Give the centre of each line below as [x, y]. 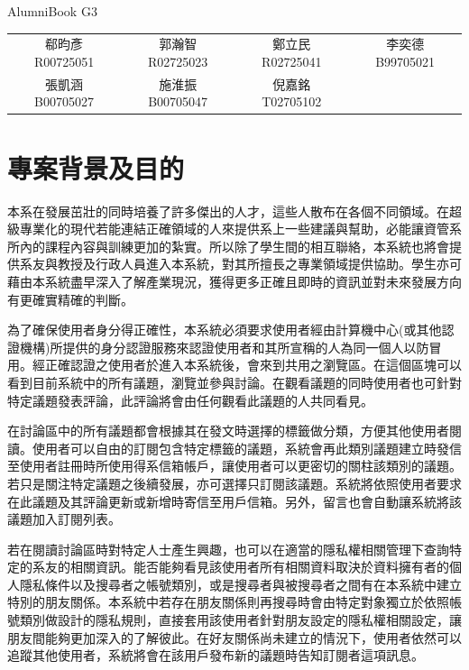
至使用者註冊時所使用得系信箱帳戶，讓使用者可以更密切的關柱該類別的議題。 [234, 466]
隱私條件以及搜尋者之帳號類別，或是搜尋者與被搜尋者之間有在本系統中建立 [240, 584]
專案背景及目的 [96, 167]
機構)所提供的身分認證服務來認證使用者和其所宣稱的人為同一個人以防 [224, 347]
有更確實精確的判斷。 [70, 299]
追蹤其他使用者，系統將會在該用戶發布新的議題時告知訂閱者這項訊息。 [216, 655]
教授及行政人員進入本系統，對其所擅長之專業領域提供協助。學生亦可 [259, 264]
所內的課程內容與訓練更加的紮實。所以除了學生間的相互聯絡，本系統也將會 [228, 246]
